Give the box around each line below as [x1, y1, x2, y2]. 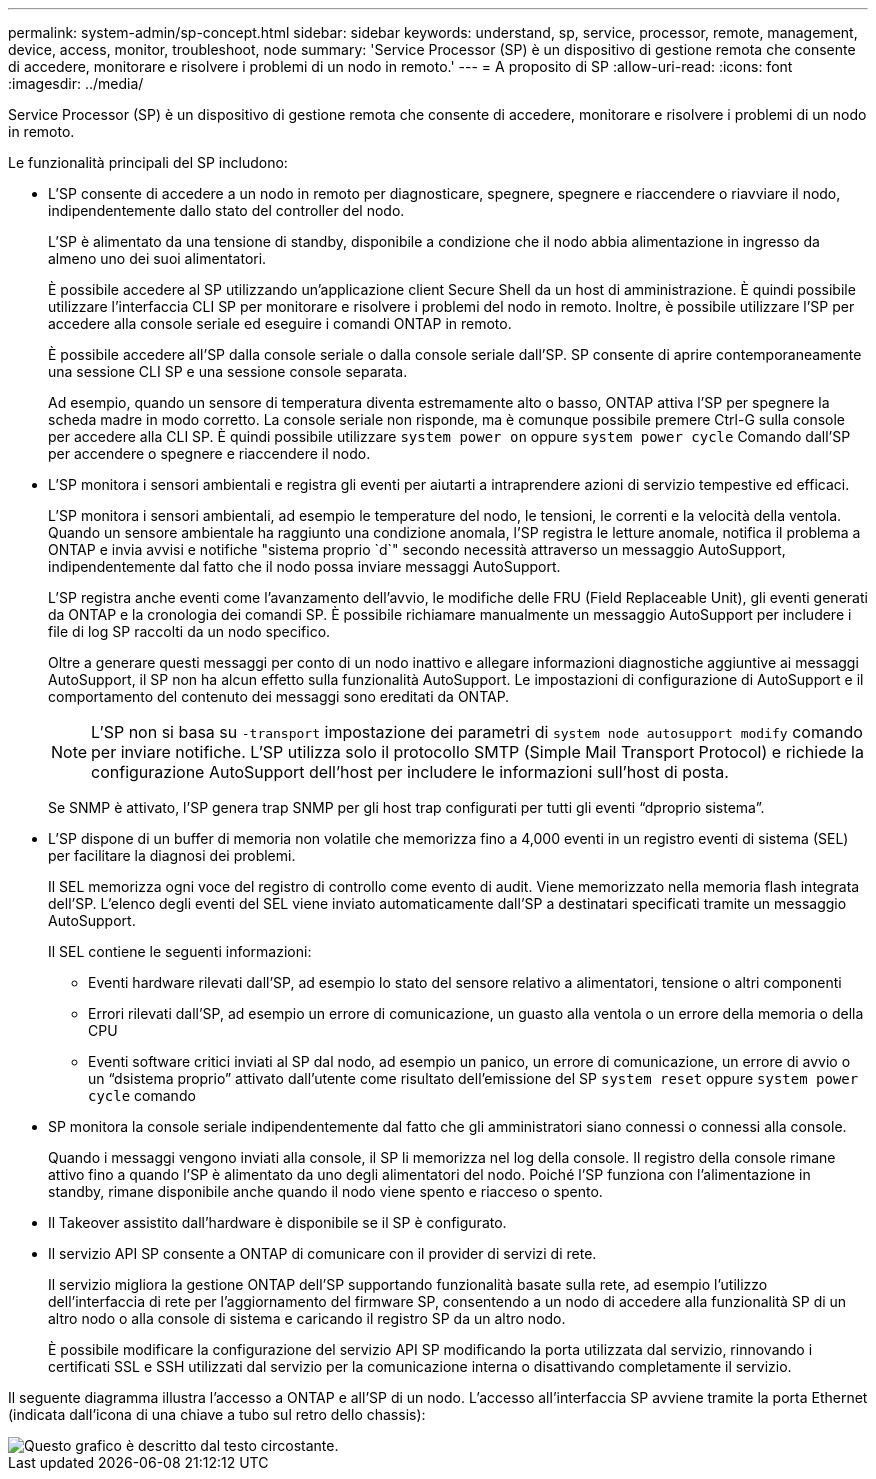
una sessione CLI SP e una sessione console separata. [48, 363, 408, 380]
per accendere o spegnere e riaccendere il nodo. [48, 445, 371, 462]
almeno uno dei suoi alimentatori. [48, 250, 267, 267]
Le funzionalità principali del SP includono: [8, 154, 288, 171]
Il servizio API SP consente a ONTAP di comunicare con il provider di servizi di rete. [48, 1245, 597, 1262]
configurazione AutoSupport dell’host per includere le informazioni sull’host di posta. [91, 762, 729, 782]
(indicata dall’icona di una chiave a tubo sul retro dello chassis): [8, 1406, 426, 1423]
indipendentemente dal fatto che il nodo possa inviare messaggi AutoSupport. [48, 558, 561, 575]
